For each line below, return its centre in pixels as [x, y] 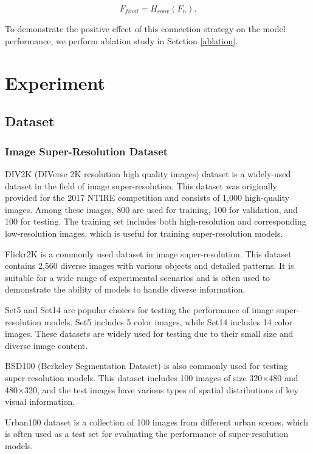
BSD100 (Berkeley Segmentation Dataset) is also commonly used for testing [146, 366]
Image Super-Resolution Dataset [87, 151]
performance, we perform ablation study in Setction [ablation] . [121, 41]
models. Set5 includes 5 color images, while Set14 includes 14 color [168, 321]
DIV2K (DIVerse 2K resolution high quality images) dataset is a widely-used [148, 174]
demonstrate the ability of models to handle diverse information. [125, 289]
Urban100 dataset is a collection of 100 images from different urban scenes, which [157, 422]
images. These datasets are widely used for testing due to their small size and [149, 334]
